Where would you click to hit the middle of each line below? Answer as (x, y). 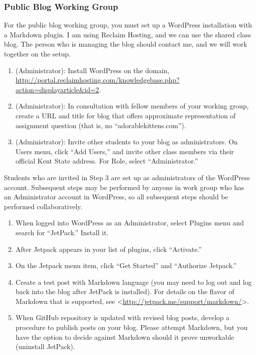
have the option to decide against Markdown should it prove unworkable (125, 337)
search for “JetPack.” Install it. (62, 232)
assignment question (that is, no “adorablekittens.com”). (101, 125)
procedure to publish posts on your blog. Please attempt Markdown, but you (131, 327)
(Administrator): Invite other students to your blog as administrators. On (127, 142)
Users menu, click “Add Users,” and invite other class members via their (125, 151)
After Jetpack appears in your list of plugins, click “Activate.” (109, 249)
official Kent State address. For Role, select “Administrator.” (107, 161)
